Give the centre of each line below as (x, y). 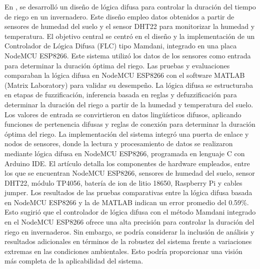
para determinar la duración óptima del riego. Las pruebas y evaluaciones (117, 65)
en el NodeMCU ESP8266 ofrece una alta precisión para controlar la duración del (129, 222)
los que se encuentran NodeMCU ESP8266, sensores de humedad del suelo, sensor (130, 173)
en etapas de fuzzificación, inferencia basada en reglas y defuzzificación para (121, 95)
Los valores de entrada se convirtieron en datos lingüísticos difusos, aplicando (123, 114)
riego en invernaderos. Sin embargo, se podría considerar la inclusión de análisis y (129, 231)
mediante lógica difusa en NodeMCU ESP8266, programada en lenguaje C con (125, 153)
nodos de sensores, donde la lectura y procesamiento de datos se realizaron (119, 143)
